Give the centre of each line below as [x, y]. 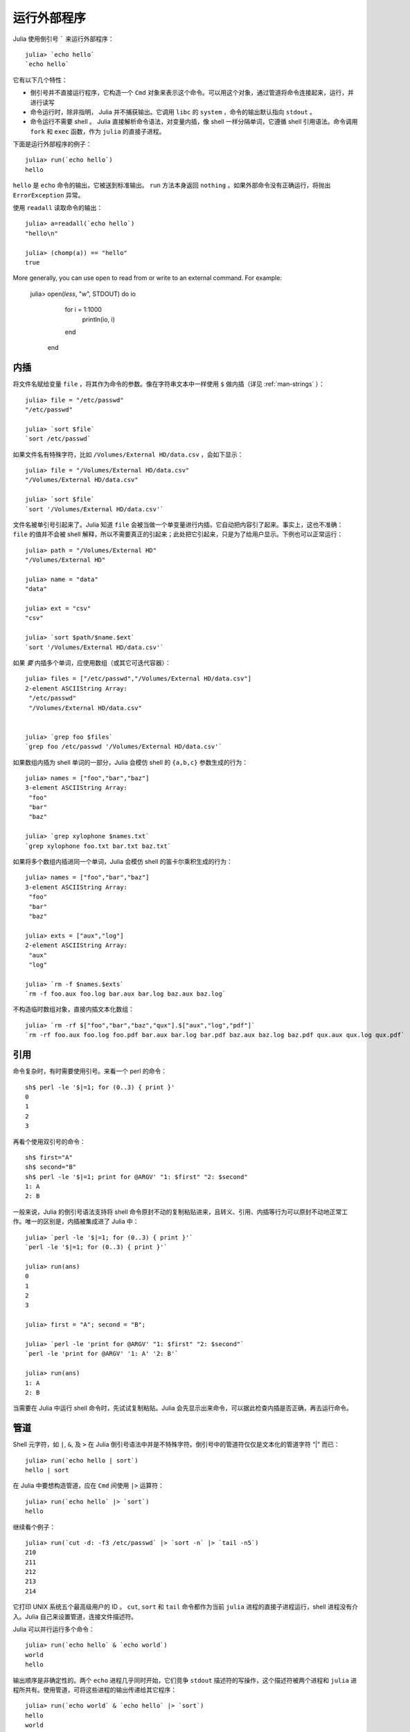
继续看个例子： [34, 1527]
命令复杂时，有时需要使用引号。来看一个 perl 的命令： [90, 1071]
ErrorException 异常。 [48, 195]
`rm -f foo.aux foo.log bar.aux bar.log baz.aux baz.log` [126, 994]
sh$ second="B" [51, 1167]
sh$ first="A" [49, 1157]
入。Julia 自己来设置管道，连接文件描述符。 [75, 1616]
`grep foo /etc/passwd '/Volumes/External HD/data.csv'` [124, 747]
